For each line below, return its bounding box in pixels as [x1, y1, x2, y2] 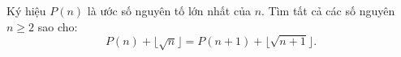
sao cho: [37, 18, 78, 35]
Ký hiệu [6, 2, 46, 18]
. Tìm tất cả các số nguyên [261, 2, 395, 18]
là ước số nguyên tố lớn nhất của [87, 2, 251, 18]
